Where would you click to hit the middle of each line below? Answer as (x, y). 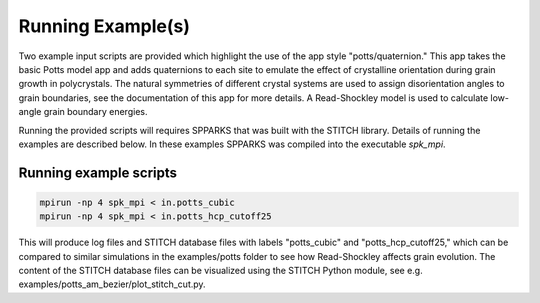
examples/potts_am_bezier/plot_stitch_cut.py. (112, 284)
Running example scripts (98, 172)
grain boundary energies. (95, 112)
